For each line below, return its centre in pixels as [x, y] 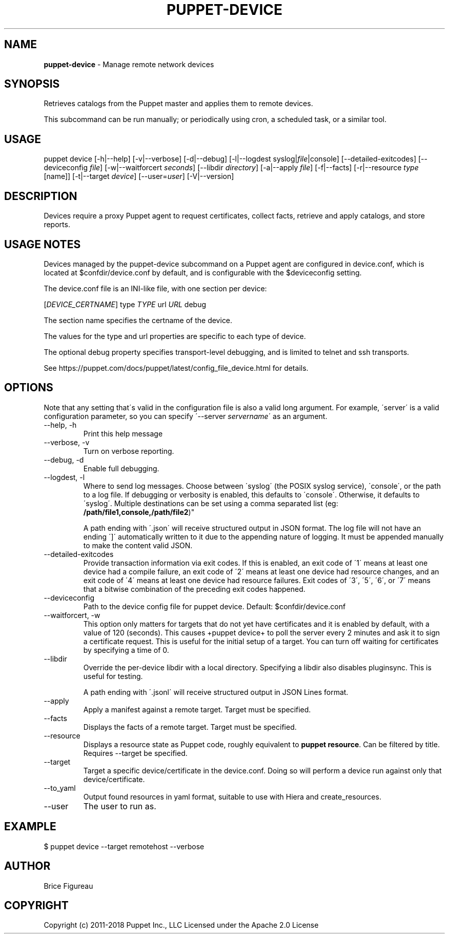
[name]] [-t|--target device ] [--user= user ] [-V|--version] [139, 176]
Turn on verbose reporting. [129, 451]
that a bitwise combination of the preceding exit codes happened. [194, 589]
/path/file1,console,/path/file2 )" [139, 512]
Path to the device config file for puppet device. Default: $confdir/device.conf [215, 606]
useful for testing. [113, 676]
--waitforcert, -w [72, 615]
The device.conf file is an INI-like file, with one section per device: [155, 288]
